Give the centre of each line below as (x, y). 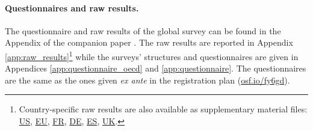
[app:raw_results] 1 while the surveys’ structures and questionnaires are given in (152, 55)
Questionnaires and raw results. (72, 8)
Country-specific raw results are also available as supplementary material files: (163, 109)
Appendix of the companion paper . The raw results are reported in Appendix (149, 42)
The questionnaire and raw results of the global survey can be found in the (143, 30)
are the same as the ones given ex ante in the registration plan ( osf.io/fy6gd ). (147, 80)
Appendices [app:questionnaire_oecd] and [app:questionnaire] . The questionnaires (156, 68)
